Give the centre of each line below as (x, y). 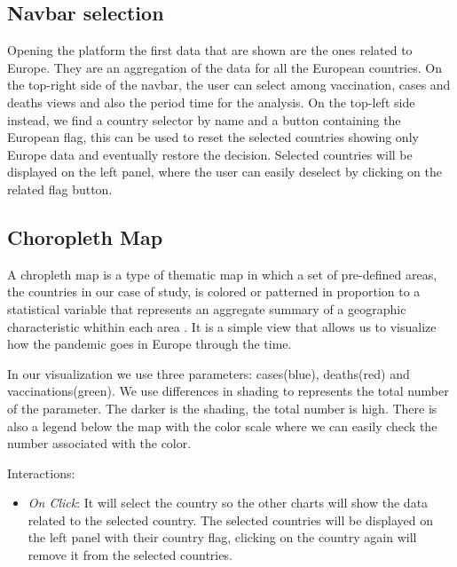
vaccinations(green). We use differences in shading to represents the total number (228, 391)
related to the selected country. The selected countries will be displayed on (230, 520)
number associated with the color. (99, 443)
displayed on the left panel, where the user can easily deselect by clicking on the (225, 172)
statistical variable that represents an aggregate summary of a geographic (207, 308)
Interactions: (41, 472)
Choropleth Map (85, 236)
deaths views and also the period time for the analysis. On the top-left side (211, 102)
